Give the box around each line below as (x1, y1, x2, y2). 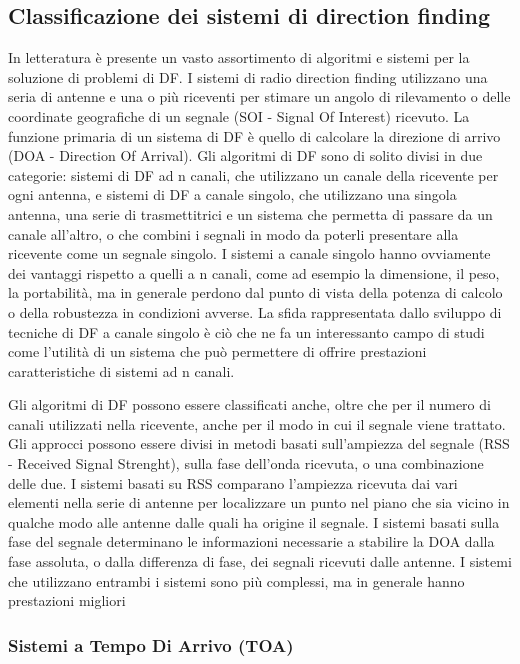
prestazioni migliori (8, 590, 126, 611)
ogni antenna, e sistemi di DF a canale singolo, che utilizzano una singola (8, 184, 457, 205)
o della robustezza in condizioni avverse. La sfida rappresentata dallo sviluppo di (8, 301, 502, 322)
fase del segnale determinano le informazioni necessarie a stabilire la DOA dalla (8, 531, 495, 552)
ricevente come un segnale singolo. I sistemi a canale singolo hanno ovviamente (8, 243, 491, 264)
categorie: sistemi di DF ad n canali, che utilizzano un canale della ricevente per (8, 164, 499, 185)
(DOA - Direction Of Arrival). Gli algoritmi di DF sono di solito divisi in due (8, 145, 483, 166)
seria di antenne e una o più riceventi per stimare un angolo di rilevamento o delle (8, 86, 511, 107)
